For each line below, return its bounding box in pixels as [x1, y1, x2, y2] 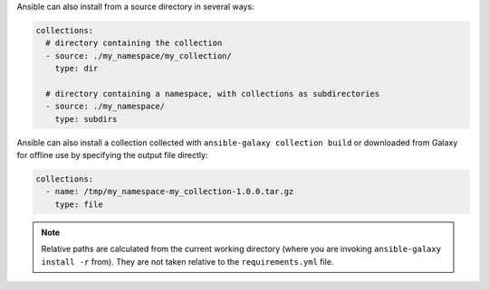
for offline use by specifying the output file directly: [16, 150, 208, 161]
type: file [54, 199, 103, 210]
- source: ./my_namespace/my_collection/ [45, 51, 233, 61]
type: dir [54, 63, 99, 74]
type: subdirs [54, 114, 118, 124]
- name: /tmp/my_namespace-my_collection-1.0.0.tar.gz [45, 186, 294, 197]
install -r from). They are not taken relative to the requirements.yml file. [41, 256, 334, 267]
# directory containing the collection [45, 38, 223, 49]
